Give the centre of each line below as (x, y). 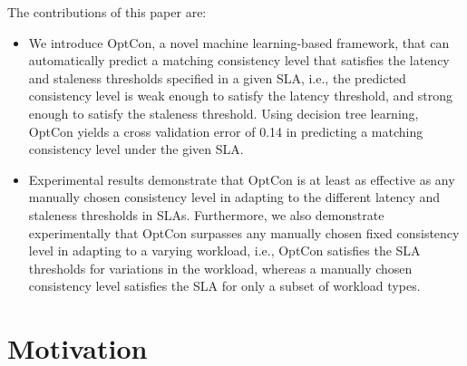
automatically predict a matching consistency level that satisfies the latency (239, 60)
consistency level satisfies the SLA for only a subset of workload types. (224, 286)
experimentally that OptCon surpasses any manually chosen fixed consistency (244, 232)
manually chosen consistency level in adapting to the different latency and (234, 197)
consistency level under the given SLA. (136, 149)
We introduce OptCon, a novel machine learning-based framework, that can (239, 42)
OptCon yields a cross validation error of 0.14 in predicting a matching (226, 131)
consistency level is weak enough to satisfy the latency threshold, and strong (241, 96)
